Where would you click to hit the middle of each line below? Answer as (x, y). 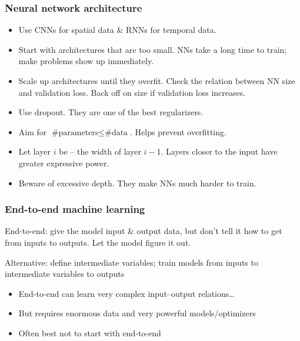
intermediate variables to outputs (65, 274)
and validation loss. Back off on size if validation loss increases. (132, 92)
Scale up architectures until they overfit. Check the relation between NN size (157, 81)
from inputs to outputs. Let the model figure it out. (98, 242)
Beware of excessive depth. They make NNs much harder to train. (137, 183)
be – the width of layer (100, 151)
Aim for (33, 131)
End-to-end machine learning (75, 209)
